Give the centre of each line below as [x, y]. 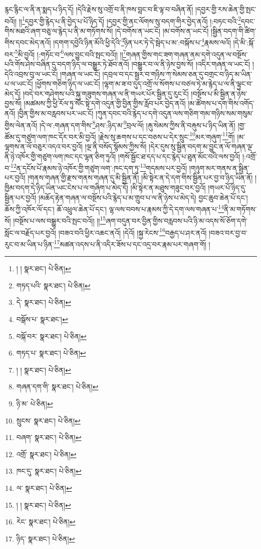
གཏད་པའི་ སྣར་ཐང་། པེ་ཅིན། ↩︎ [53, 285]
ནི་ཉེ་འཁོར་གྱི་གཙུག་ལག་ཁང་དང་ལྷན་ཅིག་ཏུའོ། [60, 156]
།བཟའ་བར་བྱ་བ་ [228, 232]
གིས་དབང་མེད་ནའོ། [28, 42]
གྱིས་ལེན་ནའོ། [21, 125]
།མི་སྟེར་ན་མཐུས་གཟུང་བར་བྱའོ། [168, 188]
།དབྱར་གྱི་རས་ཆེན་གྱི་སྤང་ [226, 9]
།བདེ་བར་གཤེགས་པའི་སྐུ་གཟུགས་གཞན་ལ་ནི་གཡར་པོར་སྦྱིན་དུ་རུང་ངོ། [106, 93]
